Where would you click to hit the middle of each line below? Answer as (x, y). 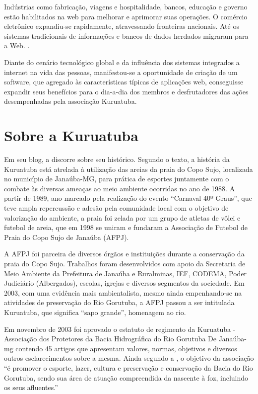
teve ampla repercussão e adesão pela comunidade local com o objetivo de (116, 208)
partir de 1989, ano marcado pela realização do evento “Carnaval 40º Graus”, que (128, 198)
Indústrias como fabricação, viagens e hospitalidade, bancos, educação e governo (126, 6)
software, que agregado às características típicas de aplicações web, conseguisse (124, 82)
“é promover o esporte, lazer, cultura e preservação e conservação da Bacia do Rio (129, 367)
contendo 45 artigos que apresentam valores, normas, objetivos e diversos (126, 348)
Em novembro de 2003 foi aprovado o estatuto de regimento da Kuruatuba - (120, 329)
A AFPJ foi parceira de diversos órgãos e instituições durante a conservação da (124, 254)
